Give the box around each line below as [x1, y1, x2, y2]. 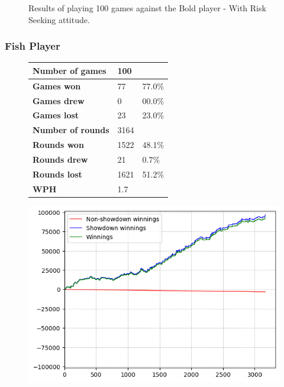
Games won [33, 79, 81, 92]
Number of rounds [33, 124, 109, 136]
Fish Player [5, 38, 60, 53]
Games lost [33, 109, 79, 121]
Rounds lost [33, 167, 82, 180]
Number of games [33, 64, 106, 76]
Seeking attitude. [28, 13, 90, 25]
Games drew [33, 94, 85, 107]
